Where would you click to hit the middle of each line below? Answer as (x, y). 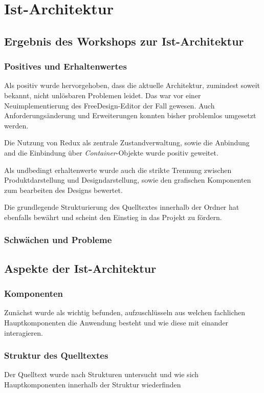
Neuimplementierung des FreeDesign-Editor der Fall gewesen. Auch (109, 105)
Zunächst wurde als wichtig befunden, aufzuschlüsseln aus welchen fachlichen (125, 312)
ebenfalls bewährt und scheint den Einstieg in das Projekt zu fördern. (113, 217)
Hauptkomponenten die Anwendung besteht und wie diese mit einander (116, 322)
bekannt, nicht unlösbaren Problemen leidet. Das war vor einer (103, 95)
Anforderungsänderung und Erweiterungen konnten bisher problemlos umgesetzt (130, 115)
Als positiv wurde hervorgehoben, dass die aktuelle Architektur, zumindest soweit (132, 85)
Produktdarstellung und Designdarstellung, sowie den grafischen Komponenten (128, 180)
